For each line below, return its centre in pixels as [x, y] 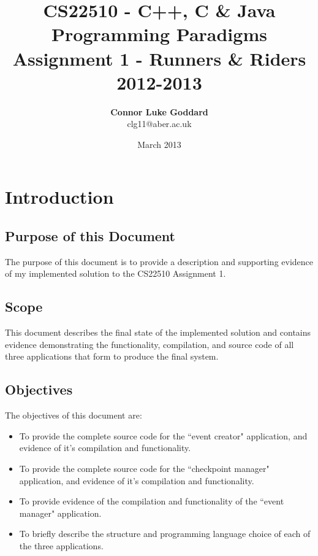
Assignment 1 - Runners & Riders [159, 58]
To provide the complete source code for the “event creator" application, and [163, 435]
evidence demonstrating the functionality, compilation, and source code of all [150, 344]
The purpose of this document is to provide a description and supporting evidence [159, 261]
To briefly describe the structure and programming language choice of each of [165, 534]
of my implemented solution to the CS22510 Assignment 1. [115, 273]
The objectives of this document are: [74, 415]
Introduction [59, 197]
